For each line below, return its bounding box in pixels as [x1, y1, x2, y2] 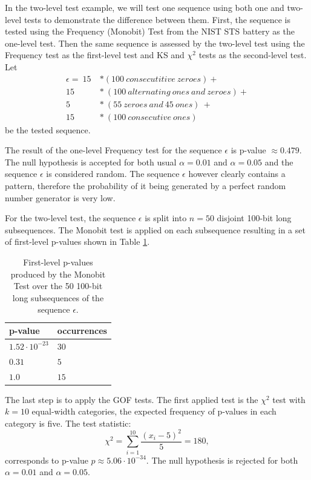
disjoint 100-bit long [217, 212, 292, 224]
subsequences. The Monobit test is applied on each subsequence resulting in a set [5, 223, 306, 236]
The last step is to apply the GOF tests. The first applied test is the [5, 393, 258, 405]
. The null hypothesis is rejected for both [146, 453, 298, 466]
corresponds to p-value [5, 453, 88, 466]
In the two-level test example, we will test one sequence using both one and [5, 1, 284, 13]
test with [272, 393, 306, 405]
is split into [145, 212, 187, 224]
